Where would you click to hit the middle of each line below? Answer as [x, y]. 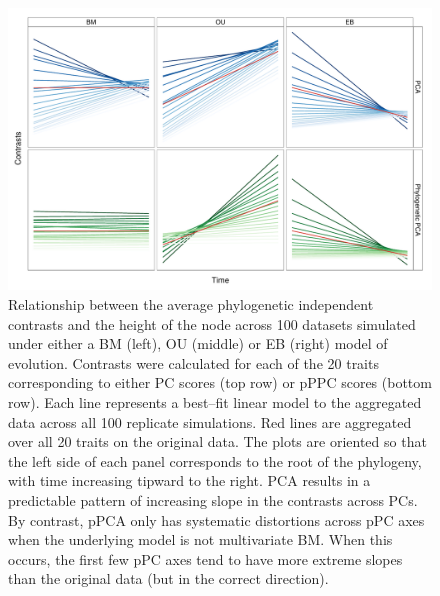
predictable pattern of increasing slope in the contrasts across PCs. [213, 499]
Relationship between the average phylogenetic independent [191, 303]
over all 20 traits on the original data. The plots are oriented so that [217, 441]
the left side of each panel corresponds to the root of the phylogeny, [215, 460]
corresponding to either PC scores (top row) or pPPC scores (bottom [220, 382]
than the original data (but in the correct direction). [168, 578]
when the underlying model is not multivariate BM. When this [200, 539]
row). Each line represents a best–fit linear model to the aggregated [215, 401]
